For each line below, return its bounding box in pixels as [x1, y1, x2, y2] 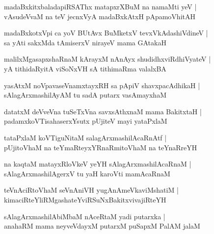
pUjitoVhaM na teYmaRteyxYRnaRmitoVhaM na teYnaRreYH [4, 142, 197, 152]
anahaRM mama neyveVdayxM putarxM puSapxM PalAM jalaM [4, 221, 200, 231]
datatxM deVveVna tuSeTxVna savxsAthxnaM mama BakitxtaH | [4, 106, 202, 116]
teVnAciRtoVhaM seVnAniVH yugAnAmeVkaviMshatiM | [4, 185, 179, 195]
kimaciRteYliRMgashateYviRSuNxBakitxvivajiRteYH [4, 194, 166, 204]
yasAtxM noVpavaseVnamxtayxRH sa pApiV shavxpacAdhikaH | [4, 80, 200, 90]
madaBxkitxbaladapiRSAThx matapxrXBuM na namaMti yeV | [4, 1, 197, 11]
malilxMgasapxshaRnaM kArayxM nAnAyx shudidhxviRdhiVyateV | [4, 54, 211, 64]
